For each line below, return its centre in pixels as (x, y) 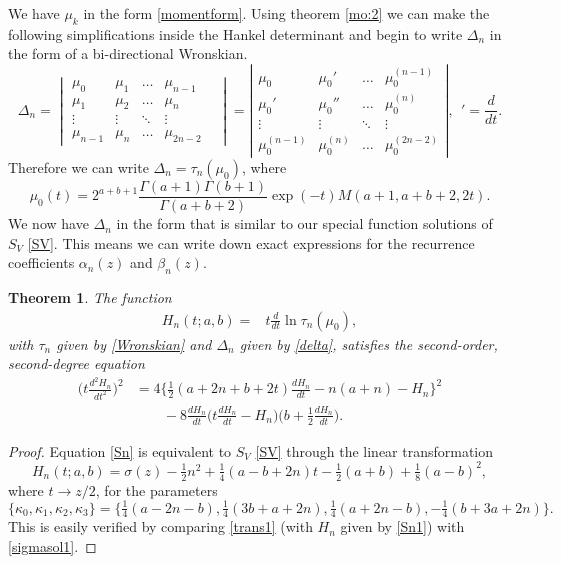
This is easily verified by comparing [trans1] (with (160, 526)
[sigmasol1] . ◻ (52, 546)
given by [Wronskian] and (134, 343)
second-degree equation (76, 363)
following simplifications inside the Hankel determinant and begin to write (235, 33)
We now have (48, 223)
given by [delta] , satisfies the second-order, (368, 343)
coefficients (41, 262)
